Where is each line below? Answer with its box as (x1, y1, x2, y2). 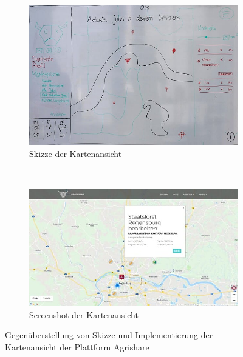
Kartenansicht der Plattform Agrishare (5, 340, 149, 353)
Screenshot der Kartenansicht (29, 308, 139, 321)
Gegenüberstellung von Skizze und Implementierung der (5, 329, 213, 341)
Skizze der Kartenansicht (29, 147, 122, 159)
